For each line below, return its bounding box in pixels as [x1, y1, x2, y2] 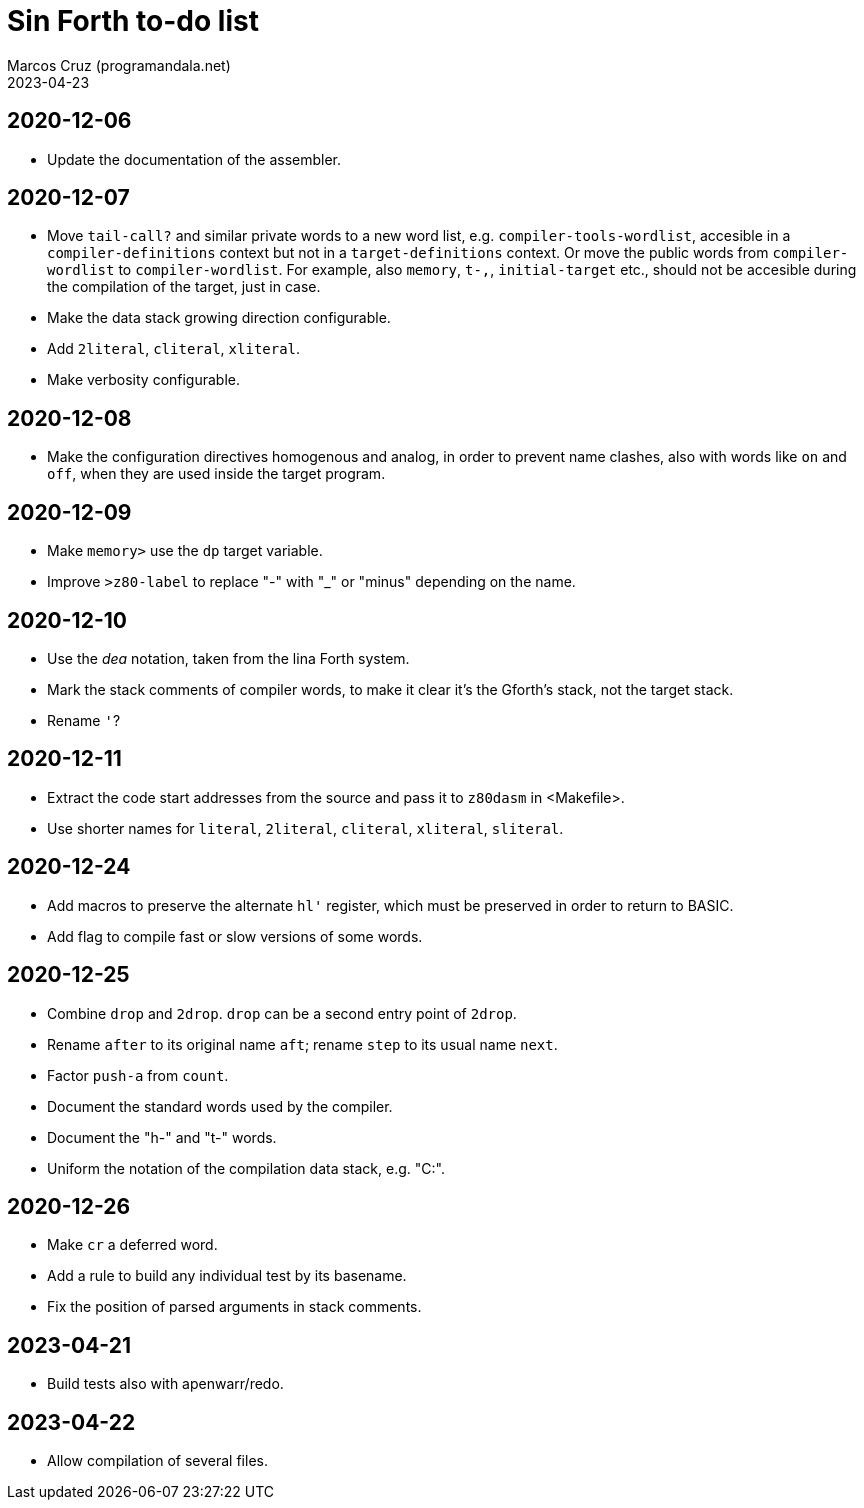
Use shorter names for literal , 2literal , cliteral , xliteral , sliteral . [47, 819, 564, 837]
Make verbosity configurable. [47, 371, 241, 389]
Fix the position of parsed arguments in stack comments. [47, 1298, 422, 1316]
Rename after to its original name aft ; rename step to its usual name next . [47, 1035, 558, 1053]
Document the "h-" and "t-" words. [47, 1128, 277, 1146]
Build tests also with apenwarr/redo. [47, 1375, 284, 1393]
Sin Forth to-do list [7, 4, 259, 38]
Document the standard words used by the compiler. [47, 1097, 393, 1115]
